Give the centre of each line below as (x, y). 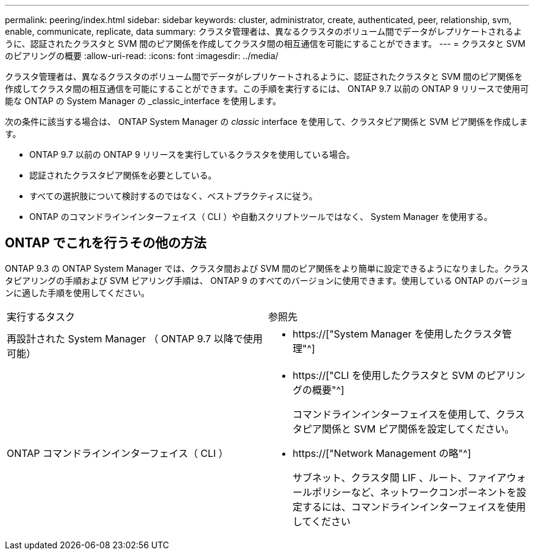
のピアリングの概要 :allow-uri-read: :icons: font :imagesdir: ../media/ (142, 56)
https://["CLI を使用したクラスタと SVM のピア (399, 375)
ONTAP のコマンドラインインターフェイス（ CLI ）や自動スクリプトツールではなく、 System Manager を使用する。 (261, 217)
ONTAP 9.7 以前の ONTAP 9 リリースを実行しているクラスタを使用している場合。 (192, 154)
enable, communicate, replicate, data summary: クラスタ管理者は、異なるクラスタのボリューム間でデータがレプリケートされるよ (264, 31)
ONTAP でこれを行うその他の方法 (106, 243)
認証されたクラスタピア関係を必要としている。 (123, 175)
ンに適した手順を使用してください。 (77, 292)
